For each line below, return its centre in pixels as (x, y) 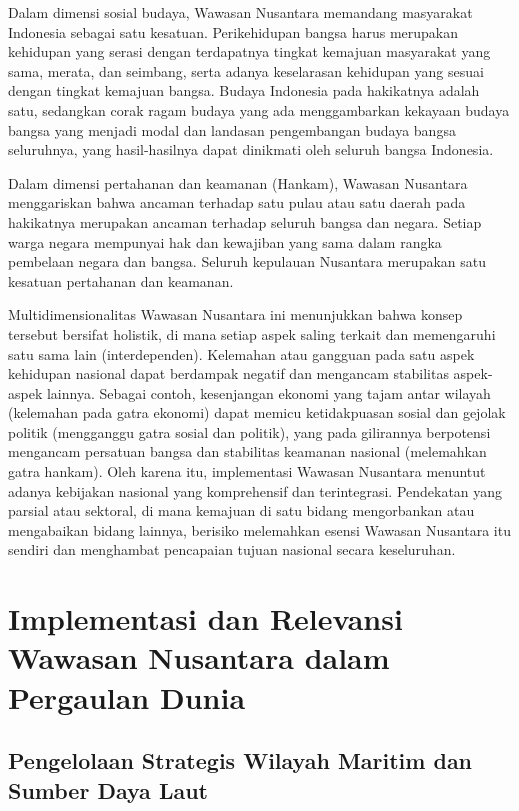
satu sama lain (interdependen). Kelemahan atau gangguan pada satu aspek (241, 353)
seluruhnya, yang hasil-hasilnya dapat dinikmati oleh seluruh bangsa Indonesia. (251, 149)
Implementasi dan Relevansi (205, 618)
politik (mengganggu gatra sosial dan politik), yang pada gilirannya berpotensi (249, 431)
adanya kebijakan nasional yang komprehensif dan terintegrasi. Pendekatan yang (255, 490)
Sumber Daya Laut (108, 789)
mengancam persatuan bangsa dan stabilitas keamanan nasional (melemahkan (247, 451)
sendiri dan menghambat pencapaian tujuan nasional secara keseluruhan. (232, 549)
